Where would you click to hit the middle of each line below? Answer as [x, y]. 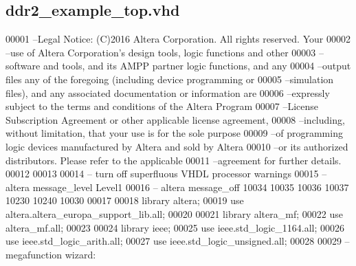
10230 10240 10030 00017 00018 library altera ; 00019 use [125, 200]
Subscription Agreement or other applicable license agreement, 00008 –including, [175, 119]
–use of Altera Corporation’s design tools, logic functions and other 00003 [161, 52]
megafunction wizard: [51, 254]
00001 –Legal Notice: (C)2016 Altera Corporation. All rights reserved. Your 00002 [178, 39]
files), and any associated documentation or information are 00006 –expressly [168, 92]
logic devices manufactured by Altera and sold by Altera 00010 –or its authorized [177, 146]
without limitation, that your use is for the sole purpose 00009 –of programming [174, 133]
